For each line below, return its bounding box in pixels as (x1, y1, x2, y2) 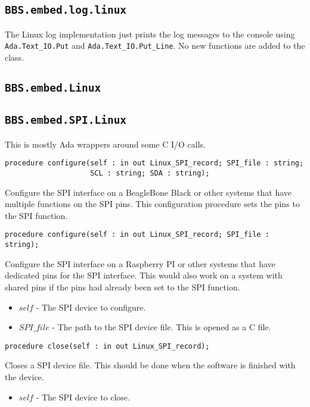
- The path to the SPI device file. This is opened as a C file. (52, 321, 271, 333)
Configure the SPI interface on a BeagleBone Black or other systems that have (5, 186, 292, 198)
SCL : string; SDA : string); (90, 169, 210, 178)
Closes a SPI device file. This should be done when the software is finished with (5, 359, 296, 371)
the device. (5, 370, 44, 383)
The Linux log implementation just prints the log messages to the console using (5, 27, 295, 40)
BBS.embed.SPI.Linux (5, 114, 127, 127)
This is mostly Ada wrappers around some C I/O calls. (5, 137, 206, 150)
